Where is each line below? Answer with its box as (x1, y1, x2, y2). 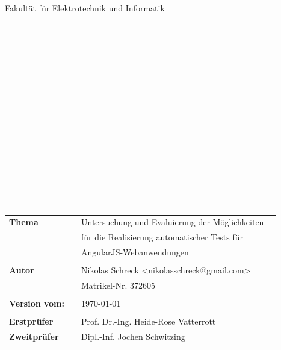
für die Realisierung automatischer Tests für (81, 231, 243, 243)
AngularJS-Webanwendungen (81, 246, 189, 258)
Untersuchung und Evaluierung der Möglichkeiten (81, 216, 264, 228)
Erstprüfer (9, 315, 54, 328)
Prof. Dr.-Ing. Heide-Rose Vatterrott (81, 315, 216, 328)
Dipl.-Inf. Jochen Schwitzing (81, 330, 185, 343)
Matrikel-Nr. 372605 (81, 279, 155, 292)
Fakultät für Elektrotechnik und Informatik (5, 2, 165, 14)
